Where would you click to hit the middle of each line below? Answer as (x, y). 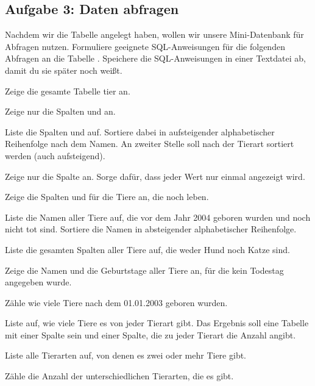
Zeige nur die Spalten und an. (60, 111)
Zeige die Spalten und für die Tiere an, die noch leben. (107, 197)
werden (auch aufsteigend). (55, 155)
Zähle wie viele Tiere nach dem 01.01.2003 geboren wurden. (116, 302)
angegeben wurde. (38, 282)
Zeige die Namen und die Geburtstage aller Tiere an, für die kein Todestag (144, 270)
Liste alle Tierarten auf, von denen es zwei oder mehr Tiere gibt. (126, 355)
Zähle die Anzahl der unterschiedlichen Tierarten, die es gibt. (119, 376)
